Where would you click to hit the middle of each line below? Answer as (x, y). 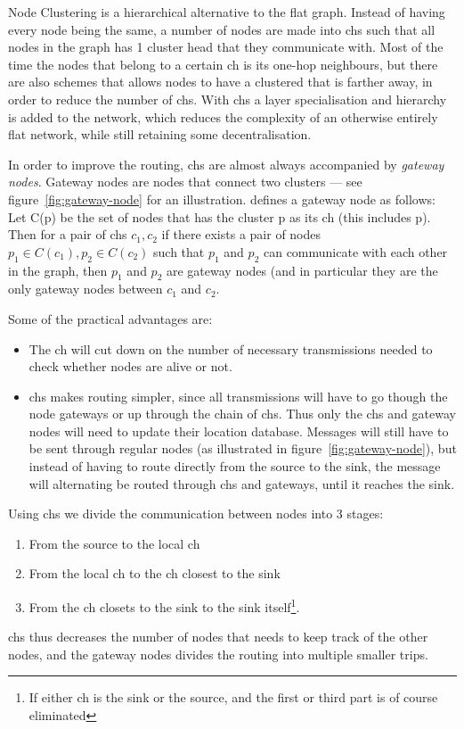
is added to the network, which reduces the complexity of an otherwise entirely (223, 116)
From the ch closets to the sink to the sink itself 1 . (164, 605)
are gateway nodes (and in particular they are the (302, 270)
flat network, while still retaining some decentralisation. (160, 134)
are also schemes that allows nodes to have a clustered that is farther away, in (220, 82)
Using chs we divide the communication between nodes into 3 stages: (196, 514)
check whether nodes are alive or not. (130, 366)
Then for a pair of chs (68, 234)
